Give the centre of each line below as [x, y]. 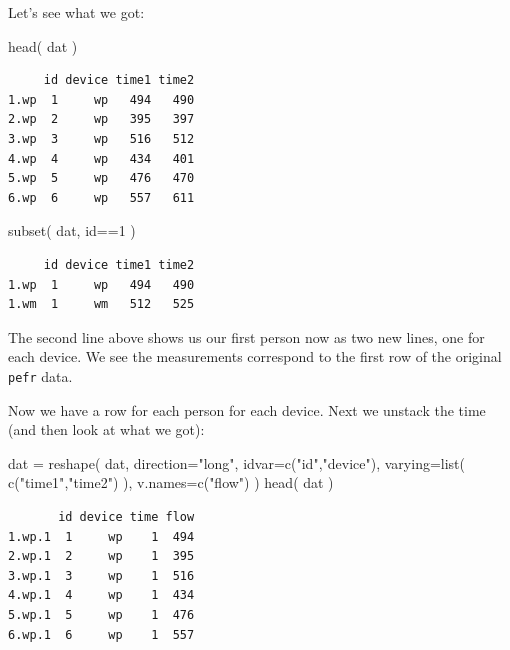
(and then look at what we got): [106, 429]
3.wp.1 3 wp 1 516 [101, 575]
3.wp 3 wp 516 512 [101, 138]
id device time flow [126, 516]
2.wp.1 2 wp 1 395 [101, 556]
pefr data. [40, 375]
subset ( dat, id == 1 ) [72, 230]
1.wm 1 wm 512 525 [101, 304]
